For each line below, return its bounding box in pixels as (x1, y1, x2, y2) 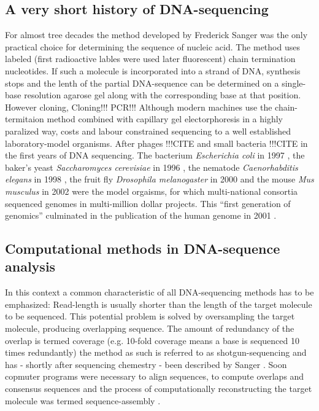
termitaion (5, 112, 44, 125)
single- (282, 76, 306, 89)
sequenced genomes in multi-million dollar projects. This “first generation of (5, 197, 291, 209)
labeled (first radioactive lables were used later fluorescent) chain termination (5, 52, 296, 65)
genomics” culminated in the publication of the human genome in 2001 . (5, 209, 277, 222)
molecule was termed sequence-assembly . (5, 394, 161, 407)
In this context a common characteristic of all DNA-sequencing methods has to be (5, 286, 314, 299)
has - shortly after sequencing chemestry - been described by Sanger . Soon (5, 358, 287, 370)
